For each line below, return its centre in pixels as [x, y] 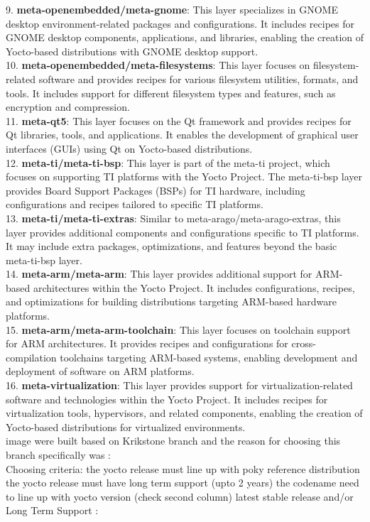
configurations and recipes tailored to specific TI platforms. [135, 204]
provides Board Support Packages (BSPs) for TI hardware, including [156, 190]
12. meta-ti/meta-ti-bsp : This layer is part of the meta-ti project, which [168, 162]
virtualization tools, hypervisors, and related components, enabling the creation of [184, 413]
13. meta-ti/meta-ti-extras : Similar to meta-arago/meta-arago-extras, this [173, 218]
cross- [304, 343]
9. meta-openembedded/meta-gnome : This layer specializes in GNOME [172, 9]
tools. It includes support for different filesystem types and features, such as [171, 93]
